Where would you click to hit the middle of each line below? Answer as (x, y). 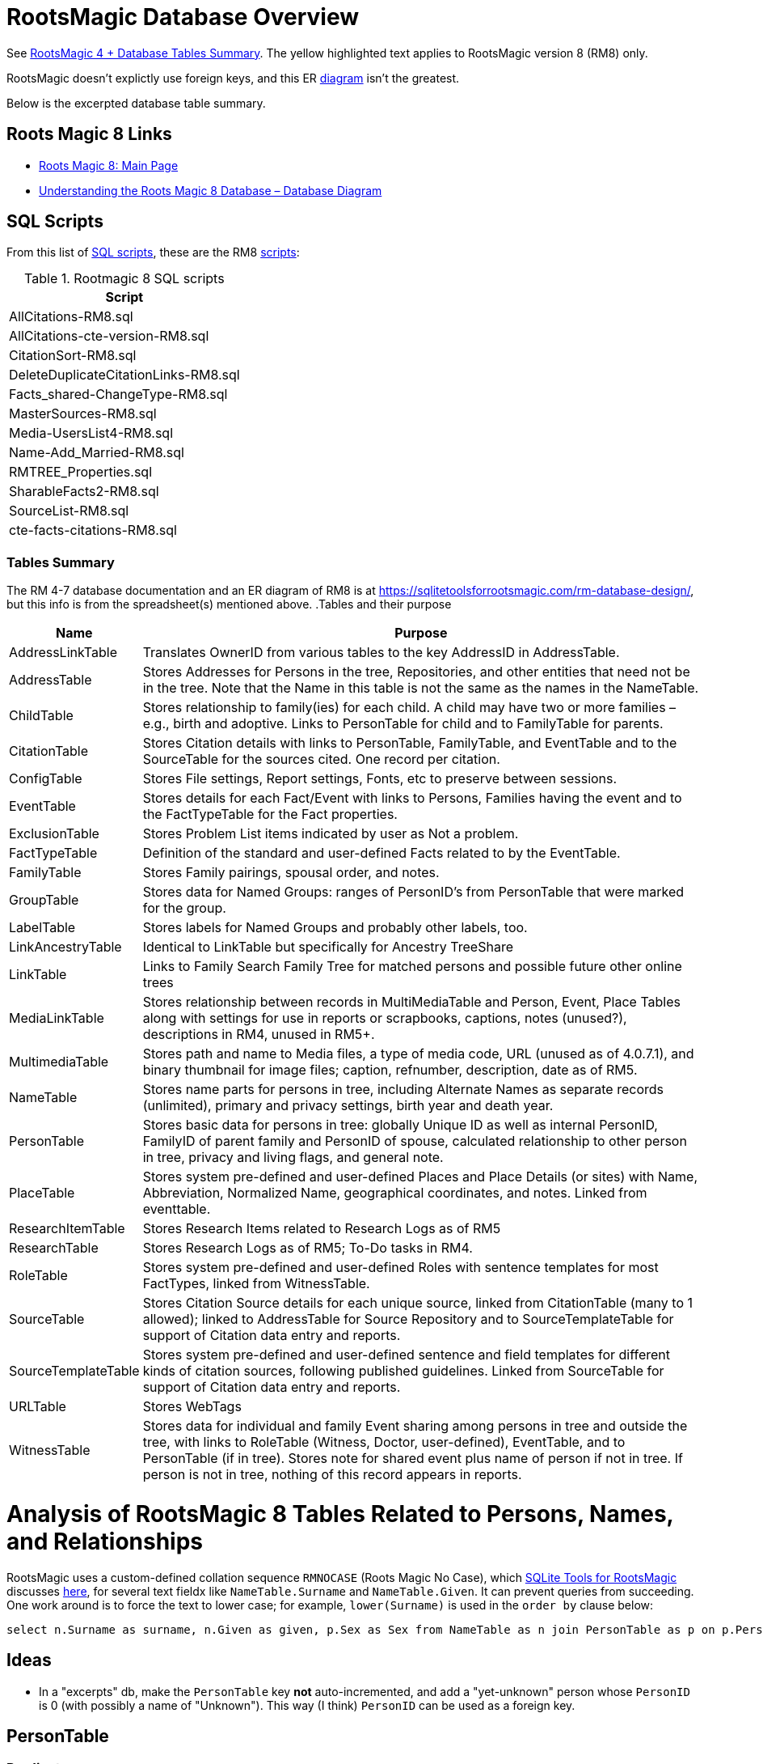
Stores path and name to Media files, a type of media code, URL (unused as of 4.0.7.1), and (418, 1054)
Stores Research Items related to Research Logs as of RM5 (322, 1229)
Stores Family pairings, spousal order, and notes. (291, 873)
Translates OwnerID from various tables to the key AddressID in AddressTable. (381, 653)
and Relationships (105, 1541)
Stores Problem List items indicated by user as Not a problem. (331, 834)
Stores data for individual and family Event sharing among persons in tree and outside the (415, 1426)
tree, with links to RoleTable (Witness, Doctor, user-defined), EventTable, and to (384, 1442)
